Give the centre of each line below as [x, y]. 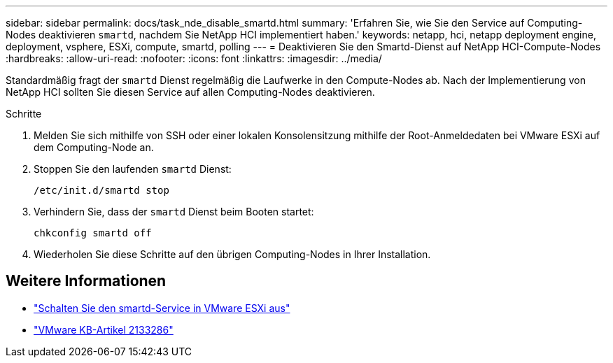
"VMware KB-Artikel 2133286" [104, 329]
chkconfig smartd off [93, 233]
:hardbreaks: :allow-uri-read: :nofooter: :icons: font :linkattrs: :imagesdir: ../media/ [194, 58]
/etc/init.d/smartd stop [101, 190]
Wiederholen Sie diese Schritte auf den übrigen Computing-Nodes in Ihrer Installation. [232, 254]
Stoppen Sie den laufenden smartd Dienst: [133, 169]
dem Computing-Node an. [94, 147]
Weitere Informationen [86, 281]
